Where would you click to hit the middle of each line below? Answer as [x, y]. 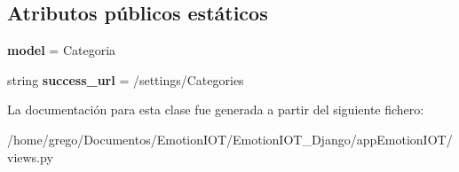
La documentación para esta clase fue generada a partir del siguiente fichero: [216, 109]
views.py [30, 156]
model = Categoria [62, 50]
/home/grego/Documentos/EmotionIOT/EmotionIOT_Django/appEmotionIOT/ [230, 139]
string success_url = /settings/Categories [126, 79]
